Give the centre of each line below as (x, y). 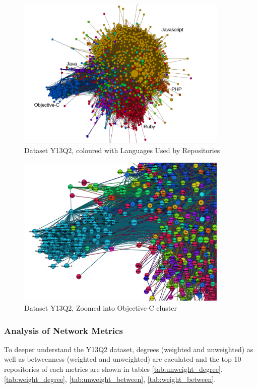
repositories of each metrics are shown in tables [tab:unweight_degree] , (113, 369)
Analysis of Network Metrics (63, 330)
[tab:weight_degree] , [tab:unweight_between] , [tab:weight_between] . (110, 379)
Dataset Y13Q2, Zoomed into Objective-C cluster (101, 308)
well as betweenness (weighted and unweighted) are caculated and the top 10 (123, 359)
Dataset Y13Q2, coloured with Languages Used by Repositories (122, 150)
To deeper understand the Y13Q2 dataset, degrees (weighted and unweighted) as (129, 349)
